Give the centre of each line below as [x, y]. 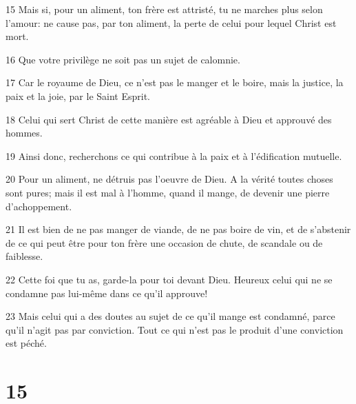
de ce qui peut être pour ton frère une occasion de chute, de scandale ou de [164, 242]
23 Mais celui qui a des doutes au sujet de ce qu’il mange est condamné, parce [170, 316]
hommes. [24, 133]
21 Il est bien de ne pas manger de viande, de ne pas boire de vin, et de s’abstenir [178, 229]
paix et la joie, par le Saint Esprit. [78, 95]
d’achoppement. [39, 206]
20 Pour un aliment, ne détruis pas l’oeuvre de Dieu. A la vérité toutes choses [169, 179]
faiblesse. [24, 256]
